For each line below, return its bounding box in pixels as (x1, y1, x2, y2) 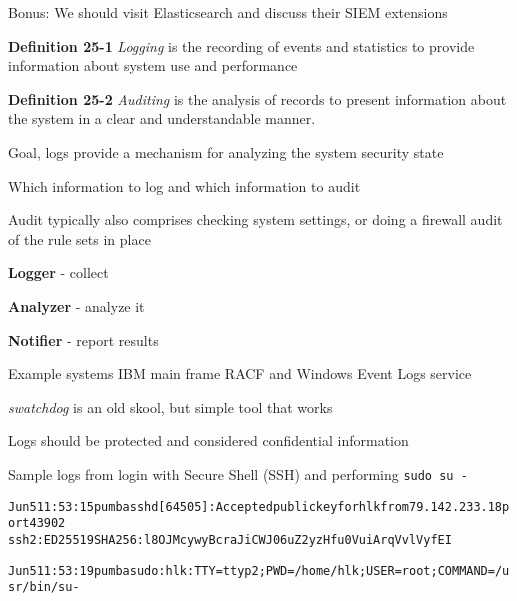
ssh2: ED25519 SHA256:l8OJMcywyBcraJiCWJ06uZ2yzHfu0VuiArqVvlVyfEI (8, 532, 452, 547)
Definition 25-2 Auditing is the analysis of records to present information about (8, 88, 507, 109)
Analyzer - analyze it (8, 295, 145, 316)
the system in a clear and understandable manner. (8, 108, 316, 129)
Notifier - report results (8, 329, 159, 350)
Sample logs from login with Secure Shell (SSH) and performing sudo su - (8, 463, 468, 484)
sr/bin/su (8, 580, 73, 595)
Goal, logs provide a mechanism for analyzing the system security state (8, 141, 444, 162)
